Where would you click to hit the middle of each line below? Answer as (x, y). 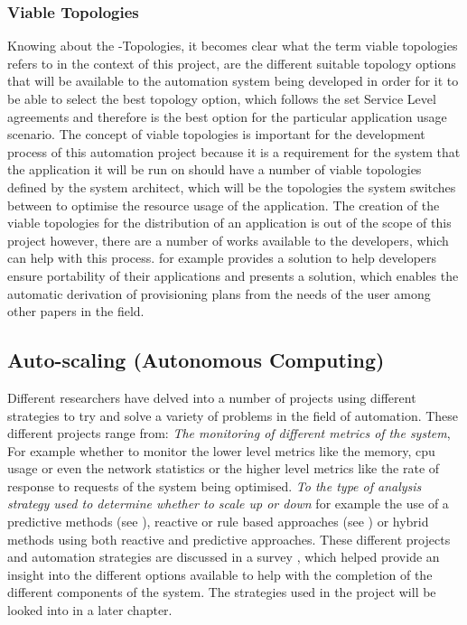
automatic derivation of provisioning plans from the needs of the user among (219, 293)
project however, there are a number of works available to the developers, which (228, 240)
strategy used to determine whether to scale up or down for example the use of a (228, 504)
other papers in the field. (76, 311)
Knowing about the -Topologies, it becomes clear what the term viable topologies (233, 46)
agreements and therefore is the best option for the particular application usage (227, 116)
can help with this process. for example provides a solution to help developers (222, 258)
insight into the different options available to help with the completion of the (220, 574)
